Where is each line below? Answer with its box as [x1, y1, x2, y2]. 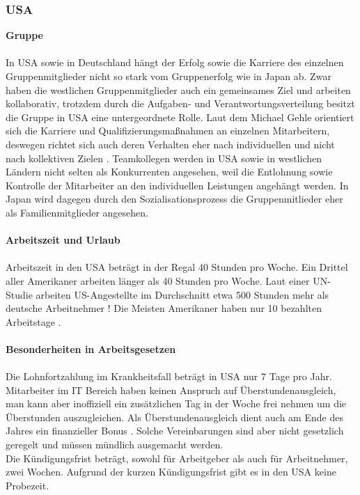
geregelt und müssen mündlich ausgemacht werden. [6, 437, 224, 452]
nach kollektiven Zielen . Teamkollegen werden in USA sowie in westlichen [6, 150, 322, 165]
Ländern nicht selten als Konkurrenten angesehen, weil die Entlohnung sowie [6, 164, 333, 179]
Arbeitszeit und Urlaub [6, 233, 120, 247]
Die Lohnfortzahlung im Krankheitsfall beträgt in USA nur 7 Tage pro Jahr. [6, 369, 332, 384]
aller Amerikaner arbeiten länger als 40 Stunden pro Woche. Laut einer [6, 273, 310, 288]
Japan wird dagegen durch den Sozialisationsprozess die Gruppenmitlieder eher [6, 191, 343, 206]
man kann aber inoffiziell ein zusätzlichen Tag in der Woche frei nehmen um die [6, 396, 347, 411]
